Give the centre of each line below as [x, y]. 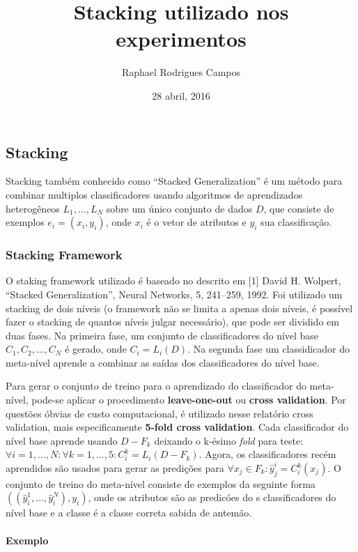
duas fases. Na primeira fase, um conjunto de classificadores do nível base [162, 335]
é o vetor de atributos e [196, 222]
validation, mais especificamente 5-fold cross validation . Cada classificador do [177, 427]
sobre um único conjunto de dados [179, 208]
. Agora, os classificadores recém [267, 454]
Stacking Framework [64, 255]
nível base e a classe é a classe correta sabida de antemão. [129, 513]
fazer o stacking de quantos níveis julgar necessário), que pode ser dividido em [172, 322]
